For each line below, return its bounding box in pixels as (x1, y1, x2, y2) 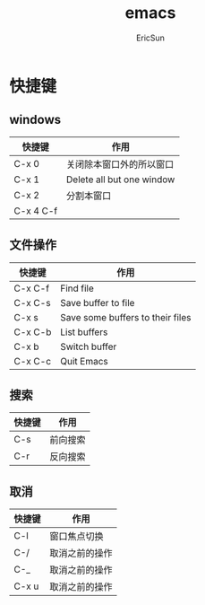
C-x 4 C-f (13, 205, 58, 217)
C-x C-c (13, 355, 52, 367)
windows (9, 112, 62, 127)
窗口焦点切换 (49, 530, 105, 543)
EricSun (135, 32, 166, 43)
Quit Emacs (59, 355, 109, 367)
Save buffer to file (59, 296, 135, 309)
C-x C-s (13, 296, 51, 309)
